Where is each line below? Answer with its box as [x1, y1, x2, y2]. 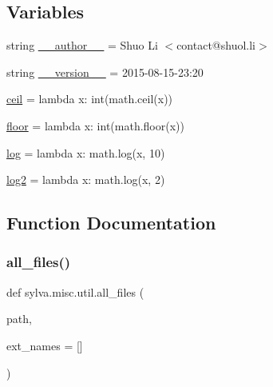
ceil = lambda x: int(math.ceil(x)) [6, 90, 173, 107]
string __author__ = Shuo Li [6, 37, 158, 54]
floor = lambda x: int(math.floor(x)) [6, 117, 184, 134]
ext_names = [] [6, 337, 83, 353]
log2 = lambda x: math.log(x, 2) [6, 171, 165, 188]
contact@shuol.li [176, 37, 255, 54]
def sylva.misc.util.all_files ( [6, 283, 144, 300]
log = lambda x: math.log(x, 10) [6, 144, 165, 161]
